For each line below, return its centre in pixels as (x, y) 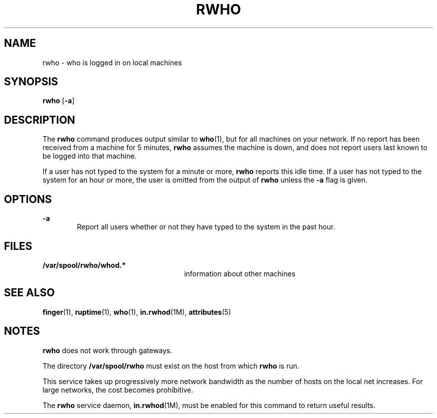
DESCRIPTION (40, 120)
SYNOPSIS (31, 82)
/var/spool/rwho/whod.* (84, 265)
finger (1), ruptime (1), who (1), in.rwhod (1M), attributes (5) (137, 312)
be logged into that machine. (90, 156)
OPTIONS (28, 199)
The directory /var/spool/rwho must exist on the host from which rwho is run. (171, 366)
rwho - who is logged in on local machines (112, 62)
